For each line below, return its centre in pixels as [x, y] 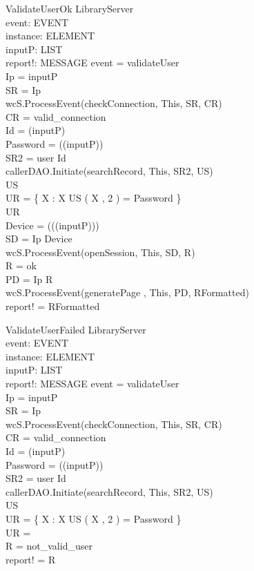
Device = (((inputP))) [52, 225]
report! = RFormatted [53, 306]
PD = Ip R [29, 279]
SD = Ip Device [39, 239]
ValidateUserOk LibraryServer [70, 8]
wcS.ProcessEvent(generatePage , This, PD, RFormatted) [127, 292]
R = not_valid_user [49, 546]
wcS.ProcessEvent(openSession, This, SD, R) [100, 252]
